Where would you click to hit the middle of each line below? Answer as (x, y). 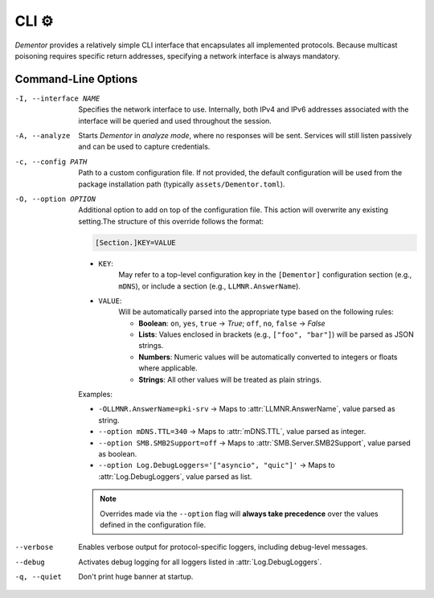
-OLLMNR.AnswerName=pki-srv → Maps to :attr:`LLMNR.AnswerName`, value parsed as (247, 409)
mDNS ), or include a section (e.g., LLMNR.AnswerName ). (210, 286)
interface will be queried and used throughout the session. (175, 121)
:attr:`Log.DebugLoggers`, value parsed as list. (175, 476)
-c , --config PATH (51, 162)
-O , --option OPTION (55, 199)
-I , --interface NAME (57, 98)
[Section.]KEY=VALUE (135, 242)
